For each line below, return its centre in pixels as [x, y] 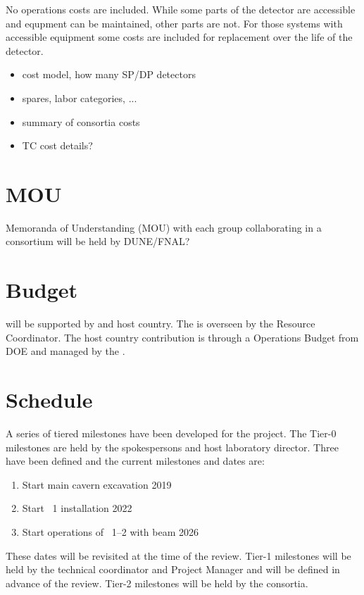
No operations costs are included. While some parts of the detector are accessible [181, 9]
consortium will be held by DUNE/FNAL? [98, 241]
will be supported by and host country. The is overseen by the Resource [161, 324]
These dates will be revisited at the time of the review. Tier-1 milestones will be [178, 555]
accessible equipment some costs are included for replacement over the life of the [179, 37]
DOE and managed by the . [65, 351]
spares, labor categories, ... [80, 98]
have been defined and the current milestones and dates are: [135, 461]
